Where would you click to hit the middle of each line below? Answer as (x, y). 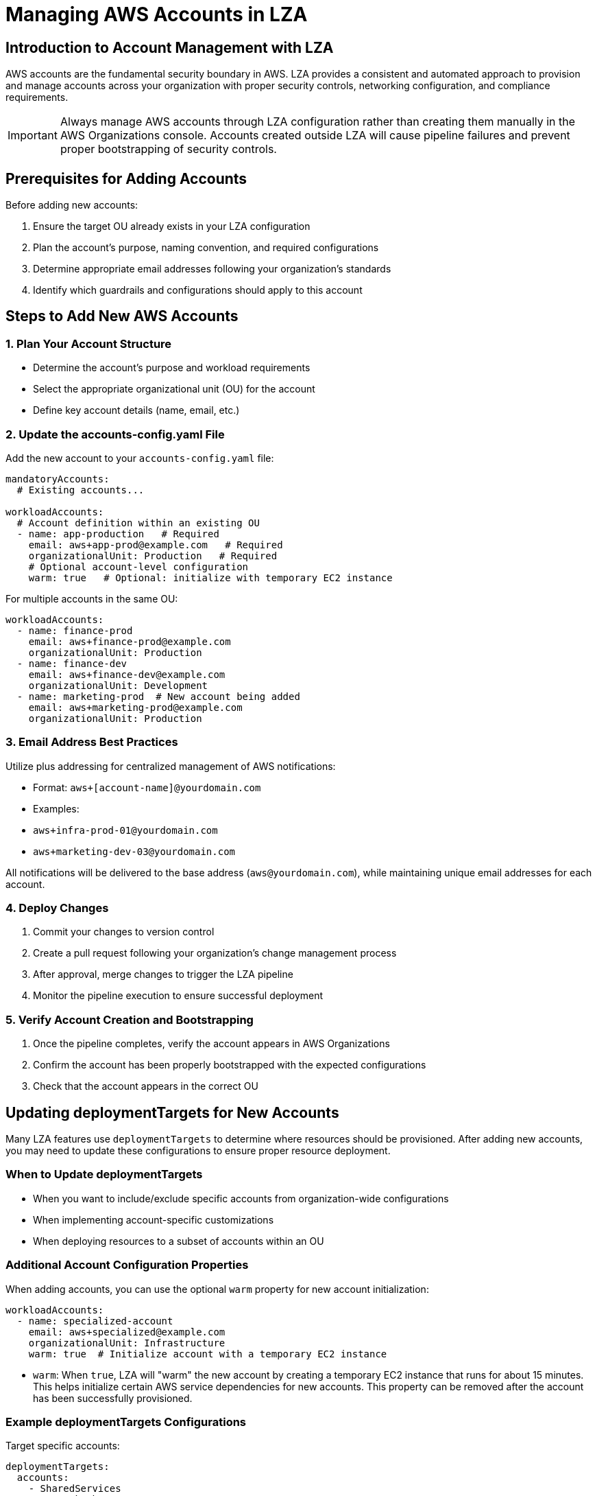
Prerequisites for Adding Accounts (126, 178)
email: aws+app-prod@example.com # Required (156, 545)
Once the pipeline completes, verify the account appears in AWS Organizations (211, 1044)
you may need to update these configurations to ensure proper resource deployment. (198, 1151)
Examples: (56, 808)
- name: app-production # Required (118, 534)
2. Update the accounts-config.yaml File (115, 434)
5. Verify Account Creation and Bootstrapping (130, 1019)
